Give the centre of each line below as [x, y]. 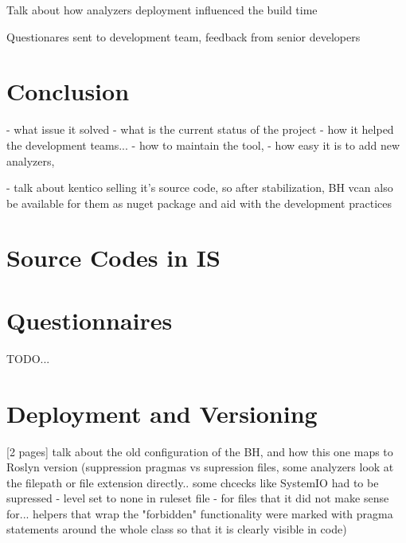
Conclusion [68, 91]
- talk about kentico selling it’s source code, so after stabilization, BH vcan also [200, 188]
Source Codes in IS [113, 258]
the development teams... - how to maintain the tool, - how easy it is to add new [203, 145]
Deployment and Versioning [162, 413]
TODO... [28, 358]
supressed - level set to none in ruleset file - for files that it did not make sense [198, 498]
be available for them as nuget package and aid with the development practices [199, 203]
